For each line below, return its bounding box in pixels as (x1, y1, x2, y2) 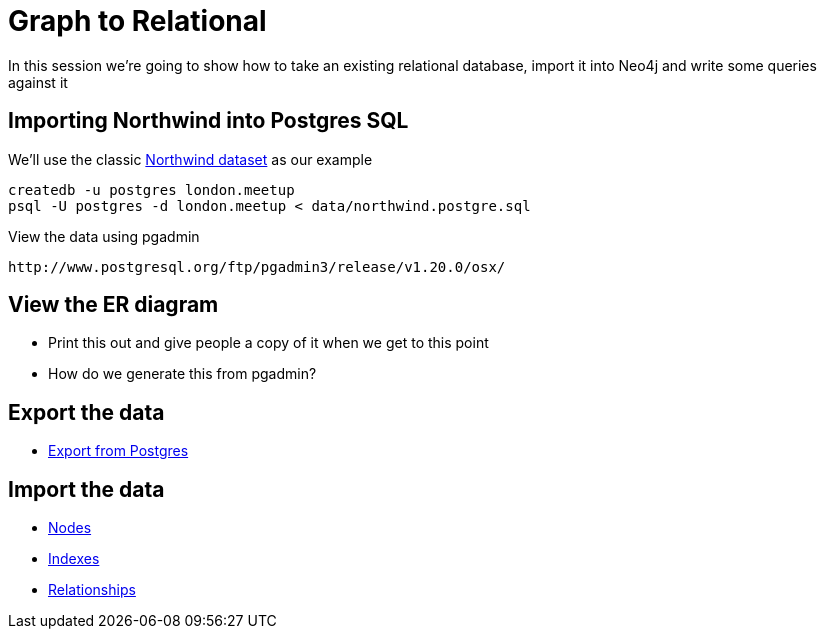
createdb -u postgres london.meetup (8, 181, 295, 198)
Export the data (8, 399, 165, 425)
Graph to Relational (8, 4, 267, 38)
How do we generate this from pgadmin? (48, 365, 317, 383)
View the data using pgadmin (8, 227, 200, 245)
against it (8, 73, 68, 91)
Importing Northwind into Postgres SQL (8, 108, 409, 134)
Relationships (48, 581, 136, 599)
